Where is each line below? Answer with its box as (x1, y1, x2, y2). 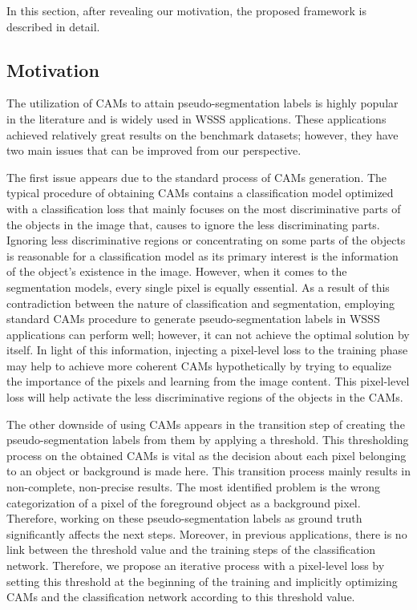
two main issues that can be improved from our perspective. (6, 142, 302, 159)
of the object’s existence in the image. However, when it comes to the (6, 263, 347, 280)
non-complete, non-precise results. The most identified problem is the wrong (6, 479, 381, 495)
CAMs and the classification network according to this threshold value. (6, 588, 355, 605)
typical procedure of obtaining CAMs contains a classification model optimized (6, 184, 394, 201)
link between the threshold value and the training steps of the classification (6, 541, 376, 558)
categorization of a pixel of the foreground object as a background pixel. (6, 494, 361, 511)
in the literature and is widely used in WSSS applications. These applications (6, 110, 387, 127)
